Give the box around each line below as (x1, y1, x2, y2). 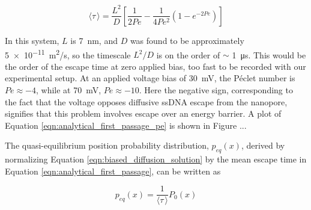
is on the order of (156, 48, 220, 61)
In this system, (5, 34, 59, 46)
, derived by (241, 139, 285, 152)
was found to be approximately (130, 34, 244, 46)
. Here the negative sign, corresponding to (139, 84, 293, 96)
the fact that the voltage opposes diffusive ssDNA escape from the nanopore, (5, 95, 288, 108)
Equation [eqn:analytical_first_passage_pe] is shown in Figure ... (5, 119, 247, 131)
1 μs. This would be (232, 48, 306, 61)
